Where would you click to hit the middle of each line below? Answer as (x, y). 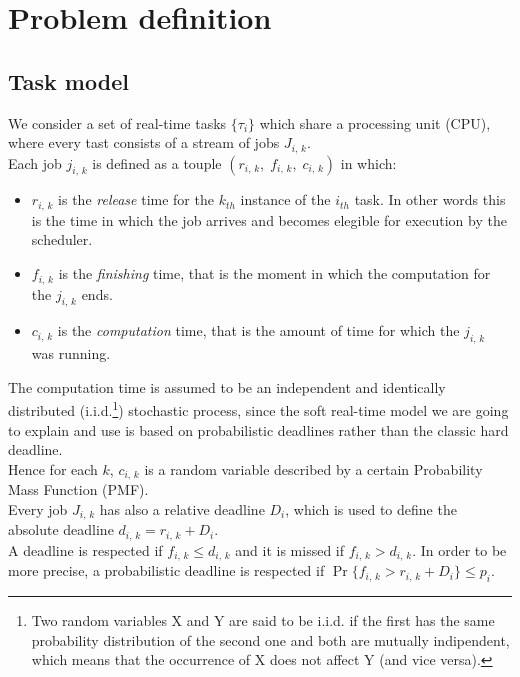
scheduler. (62, 239)
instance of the (285, 199)
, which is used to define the (371, 508)
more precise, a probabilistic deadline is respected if (166, 570)
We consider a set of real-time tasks (117, 122)
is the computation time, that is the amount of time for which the (258, 330)
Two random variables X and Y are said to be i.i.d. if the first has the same (263, 619)
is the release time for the (136, 199)
